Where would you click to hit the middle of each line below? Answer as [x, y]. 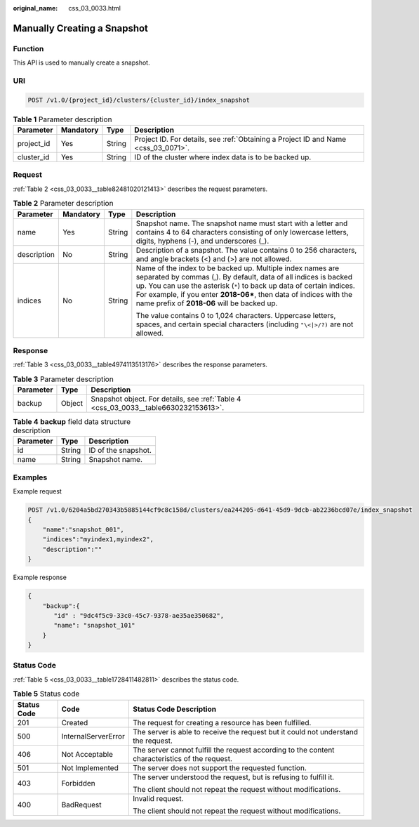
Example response [40, 577]
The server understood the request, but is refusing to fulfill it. [233, 777]
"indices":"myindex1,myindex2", [98, 540]
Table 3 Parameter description [63, 379]
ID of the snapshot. [120, 451]
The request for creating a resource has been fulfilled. [222, 722]
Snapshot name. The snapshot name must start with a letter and [242, 223]
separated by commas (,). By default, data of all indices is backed [244, 277]
